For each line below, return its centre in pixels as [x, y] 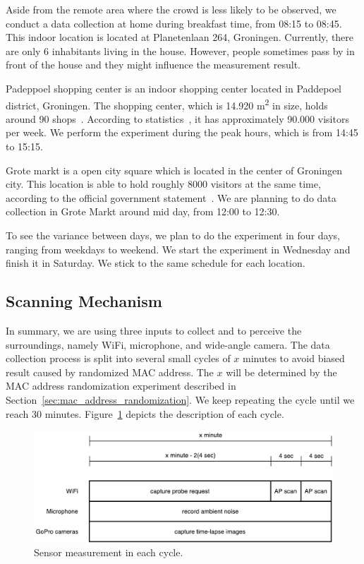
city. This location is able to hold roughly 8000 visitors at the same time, [163, 184]
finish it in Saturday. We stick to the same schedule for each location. [156, 263]
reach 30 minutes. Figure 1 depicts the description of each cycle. [145, 413]
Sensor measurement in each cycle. [109, 552]
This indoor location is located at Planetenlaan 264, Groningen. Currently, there [180, 37]
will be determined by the [281, 372]
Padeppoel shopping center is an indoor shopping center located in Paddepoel [174, 88]
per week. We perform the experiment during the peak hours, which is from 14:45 [182, 132]
